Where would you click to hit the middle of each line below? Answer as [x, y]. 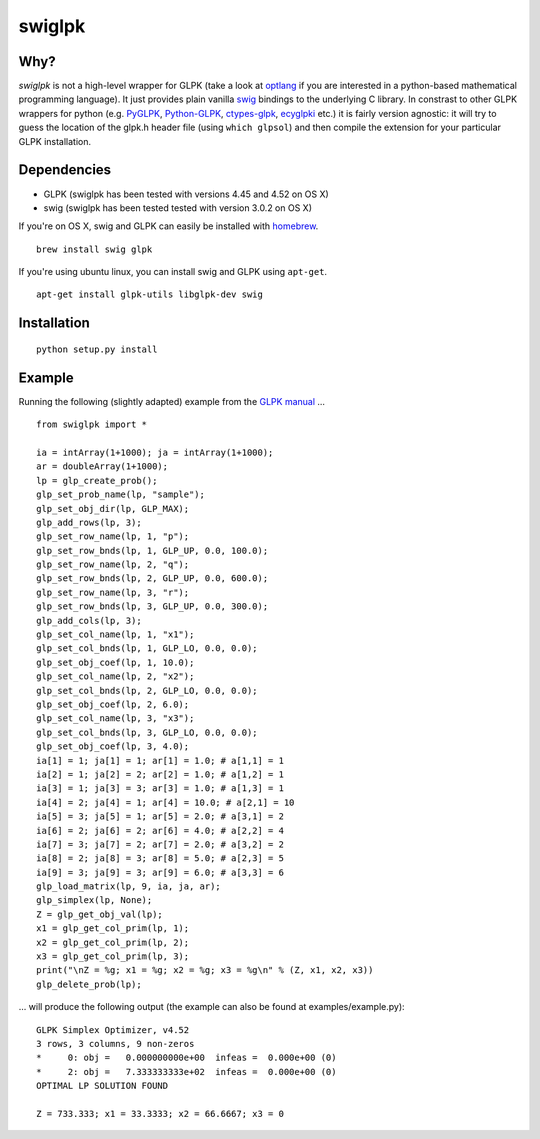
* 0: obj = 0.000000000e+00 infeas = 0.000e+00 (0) [186, 1058]
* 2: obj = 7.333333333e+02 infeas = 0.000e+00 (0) [186, 1071]
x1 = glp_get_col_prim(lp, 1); [113, 928]
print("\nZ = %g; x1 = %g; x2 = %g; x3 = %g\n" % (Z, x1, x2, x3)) [205, 970]
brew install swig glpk [94, 249]
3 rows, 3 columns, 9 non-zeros [115, 1043]
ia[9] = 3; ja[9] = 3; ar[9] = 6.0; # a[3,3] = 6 [160, 872]
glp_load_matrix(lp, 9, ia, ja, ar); [129, 886]
